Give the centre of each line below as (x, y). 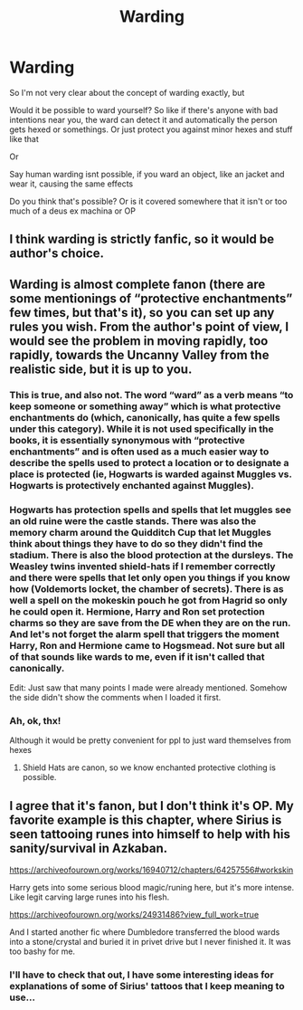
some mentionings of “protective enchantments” (151, 298)
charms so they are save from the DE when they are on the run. (150, 623)
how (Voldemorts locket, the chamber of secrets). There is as (147, 588)
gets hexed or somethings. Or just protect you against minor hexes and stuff (151, 129)
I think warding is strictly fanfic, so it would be (142, 239)
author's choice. (57, 254)
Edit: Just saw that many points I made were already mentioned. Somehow (148, 687)
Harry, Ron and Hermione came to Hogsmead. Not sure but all (147, 645)
